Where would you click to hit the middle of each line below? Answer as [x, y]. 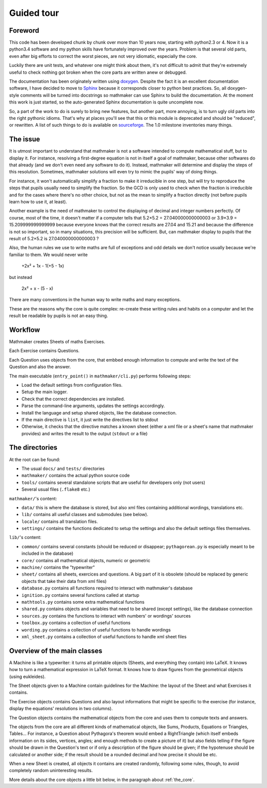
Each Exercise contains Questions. [44, 351]
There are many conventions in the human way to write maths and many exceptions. [95, 300]
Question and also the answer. [40, 367]
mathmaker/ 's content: [33, 498]
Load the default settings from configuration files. [72, 385]
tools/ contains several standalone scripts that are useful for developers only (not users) [113, 482]
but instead [21, 277]
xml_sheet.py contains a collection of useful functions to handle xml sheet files [104, 636]
